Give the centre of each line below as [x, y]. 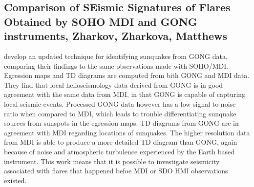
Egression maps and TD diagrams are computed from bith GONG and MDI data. [127, 75]
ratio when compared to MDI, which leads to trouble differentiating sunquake [120, 113]
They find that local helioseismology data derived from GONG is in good [114, 84]
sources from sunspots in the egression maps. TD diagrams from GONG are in [121, 123]
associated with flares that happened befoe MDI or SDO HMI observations [116, 171]
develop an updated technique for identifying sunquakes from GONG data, [116, 56]
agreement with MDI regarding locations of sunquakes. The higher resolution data [127, 132]
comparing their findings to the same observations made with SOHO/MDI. [116, 65]
